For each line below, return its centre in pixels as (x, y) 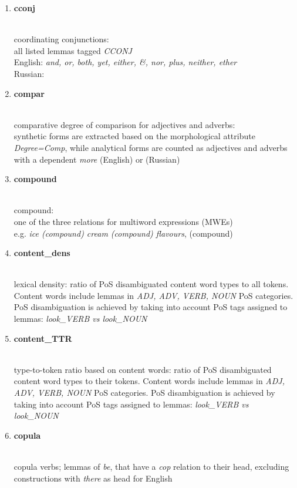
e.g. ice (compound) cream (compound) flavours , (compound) (123, 233)
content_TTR (43, 338)
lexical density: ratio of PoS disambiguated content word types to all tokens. (151, 284)
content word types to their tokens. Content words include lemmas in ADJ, (149, 381)
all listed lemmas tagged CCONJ (73, 50)
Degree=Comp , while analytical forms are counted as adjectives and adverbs (151, 147)
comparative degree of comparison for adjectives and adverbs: (124, 124)
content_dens (42, 253)
